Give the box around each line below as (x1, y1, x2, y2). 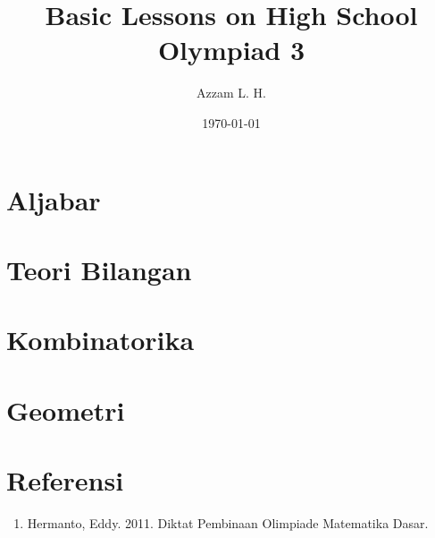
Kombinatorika (6, 321, 195, 358)
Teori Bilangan (6, 251, 192, 287)
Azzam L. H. (197, 83, 266, 102)
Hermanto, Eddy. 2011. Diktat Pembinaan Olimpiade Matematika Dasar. (27, 513, 429, 532)
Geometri (6, 391, 125, 428)
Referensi (6, 462, 124, 498)
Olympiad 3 (157, 31, 305, 68)
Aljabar (6, 181, 101, 218)
